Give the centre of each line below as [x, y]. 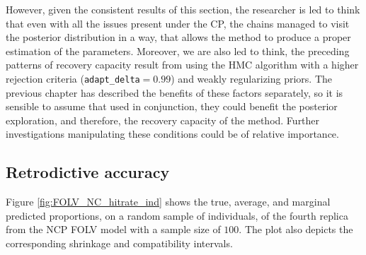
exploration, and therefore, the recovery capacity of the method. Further [163, 120]
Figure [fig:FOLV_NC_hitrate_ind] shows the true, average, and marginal [168, 202]
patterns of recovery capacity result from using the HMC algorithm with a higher [182, 65]
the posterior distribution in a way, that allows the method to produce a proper [178, 37]
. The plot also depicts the [296, 229]
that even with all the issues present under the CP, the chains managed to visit [178, 23]
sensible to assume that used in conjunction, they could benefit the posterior [172, 106]
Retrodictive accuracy [88, 172]
